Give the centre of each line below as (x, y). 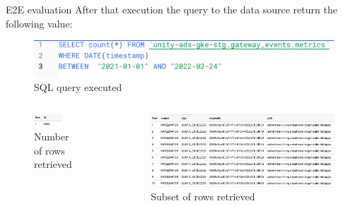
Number (52, 137)
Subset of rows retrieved (203, 196)
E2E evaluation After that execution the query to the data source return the (171, 9)
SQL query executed (78, 87)
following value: (39, 23)
